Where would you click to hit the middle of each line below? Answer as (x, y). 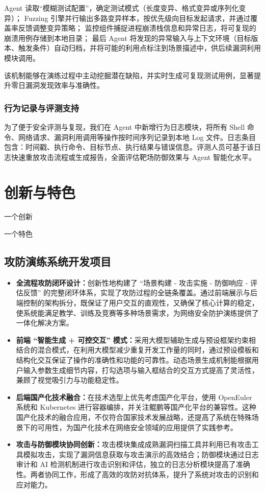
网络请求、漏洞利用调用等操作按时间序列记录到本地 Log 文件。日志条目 (137, 137)
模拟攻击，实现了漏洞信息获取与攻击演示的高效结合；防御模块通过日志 (141, 454)
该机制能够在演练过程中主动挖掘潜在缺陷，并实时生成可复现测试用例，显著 (129, 75)
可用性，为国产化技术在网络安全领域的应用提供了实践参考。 (137, 427)
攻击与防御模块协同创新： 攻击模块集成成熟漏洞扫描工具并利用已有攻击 (134, 444)
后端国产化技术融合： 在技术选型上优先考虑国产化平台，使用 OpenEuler (134, 397)
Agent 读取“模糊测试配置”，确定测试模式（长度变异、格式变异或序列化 (122, 8)
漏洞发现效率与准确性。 (64, 85)
